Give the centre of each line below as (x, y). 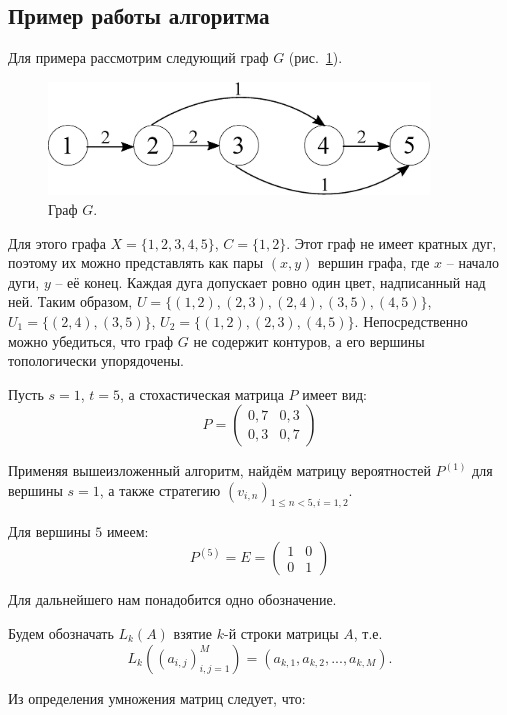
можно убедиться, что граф (91, 340)
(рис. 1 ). (315, 57)
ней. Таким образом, (70, 301)
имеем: (127, 530)
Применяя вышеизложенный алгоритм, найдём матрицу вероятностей (219, 470)
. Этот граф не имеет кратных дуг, (391, 242)
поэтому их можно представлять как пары (136, 262)
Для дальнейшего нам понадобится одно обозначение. (172, 599)
